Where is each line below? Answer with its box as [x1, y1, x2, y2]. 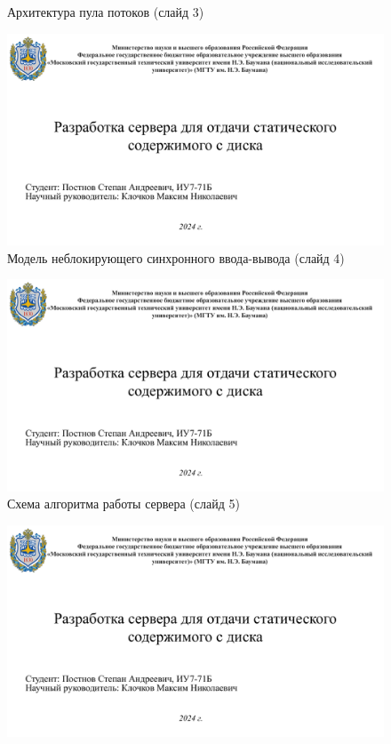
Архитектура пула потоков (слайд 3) [7, 3, 204, 20]
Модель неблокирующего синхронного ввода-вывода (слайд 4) [7, 248, 345, 267]
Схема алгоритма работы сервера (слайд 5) [7, 494, 240, 513]
